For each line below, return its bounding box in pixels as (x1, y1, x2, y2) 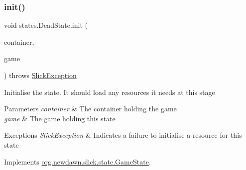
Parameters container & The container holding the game (4, 103, 177, 114)
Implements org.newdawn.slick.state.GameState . (4, 156, 151, 167)
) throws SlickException (4, 70, 77, 80)
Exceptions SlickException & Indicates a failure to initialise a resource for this (4, 130, 242, 140)
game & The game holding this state (4, 113, 116, 123)
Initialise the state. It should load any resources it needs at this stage (4, 86, 215, 97)
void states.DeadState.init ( (4, 20, 88, 30)
